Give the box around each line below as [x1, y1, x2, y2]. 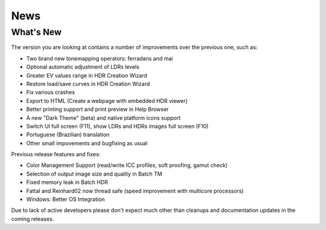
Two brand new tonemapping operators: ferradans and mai [26, 54, 173, 62]
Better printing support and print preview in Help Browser [26, 106, 169, 113]
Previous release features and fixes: [11, 151, 101, 158]
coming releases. [11, 215, 54, 222]
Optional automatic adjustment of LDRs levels [26, 64, 140, 71]
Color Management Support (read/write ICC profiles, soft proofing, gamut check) [26, 162, 228, 169]
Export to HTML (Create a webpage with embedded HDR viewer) [26, 97, 188, 104]
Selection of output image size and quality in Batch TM [26, 170, 162, 177]
